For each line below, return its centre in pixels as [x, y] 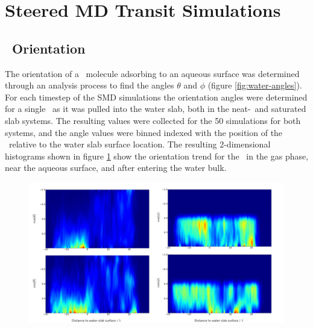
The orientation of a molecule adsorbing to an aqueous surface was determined [152, 73]
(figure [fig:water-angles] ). [255, 85]
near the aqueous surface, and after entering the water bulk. [116, 168]
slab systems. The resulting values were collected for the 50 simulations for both [153, 120]
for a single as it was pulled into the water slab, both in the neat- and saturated [156, 109]
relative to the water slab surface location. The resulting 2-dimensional [140, 144]
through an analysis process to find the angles [90, 85]
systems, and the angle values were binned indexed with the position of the [144, 132]
